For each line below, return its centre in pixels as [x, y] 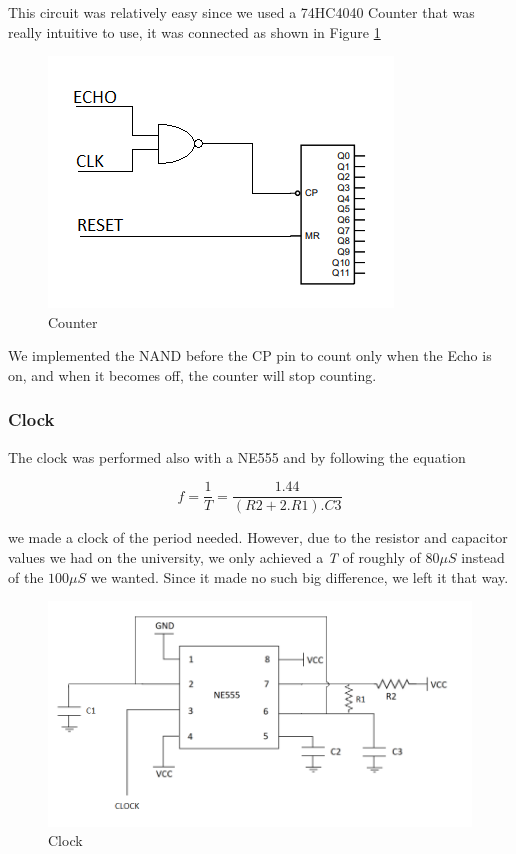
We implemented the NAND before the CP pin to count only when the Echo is [250, 355]
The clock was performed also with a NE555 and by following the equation [237, 456]
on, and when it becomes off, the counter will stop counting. [192, 374]
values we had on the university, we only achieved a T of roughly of [214, 557]
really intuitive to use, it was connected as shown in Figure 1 [194, 31]
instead [483, 557]
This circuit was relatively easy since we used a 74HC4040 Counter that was [241, 12]
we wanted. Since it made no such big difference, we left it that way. [299, 576]
